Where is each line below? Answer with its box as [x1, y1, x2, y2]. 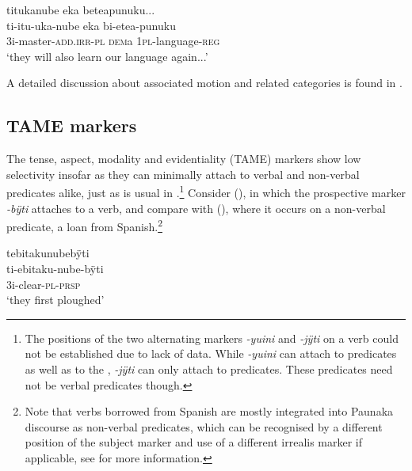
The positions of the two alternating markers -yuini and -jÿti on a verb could [25, 329, 399, 346]
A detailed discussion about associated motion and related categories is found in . [6, 74, 402, 91]
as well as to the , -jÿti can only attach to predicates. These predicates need [25, 361, 393, 378]
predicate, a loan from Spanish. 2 [6, 216, 162, 234]
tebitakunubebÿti [6, 245, 90, 261]
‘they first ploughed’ [6, 291, 105, 308]
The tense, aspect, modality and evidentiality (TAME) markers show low [6, 150, 361, 167]
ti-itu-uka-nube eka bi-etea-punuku [6, 17, 176, 33]
